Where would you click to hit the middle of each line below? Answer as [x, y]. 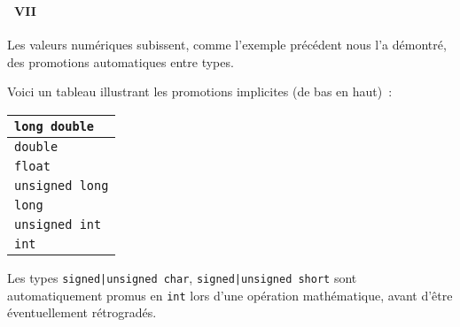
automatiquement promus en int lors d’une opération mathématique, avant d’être [230, 295]
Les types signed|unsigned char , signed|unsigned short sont [182, 277]
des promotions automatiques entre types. [121, 61]
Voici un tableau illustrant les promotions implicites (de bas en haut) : [200, 91]
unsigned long [62, 185]
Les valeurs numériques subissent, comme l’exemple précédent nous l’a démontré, [227, 45]
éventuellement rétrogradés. [82, 312]
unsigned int [58, 224]
